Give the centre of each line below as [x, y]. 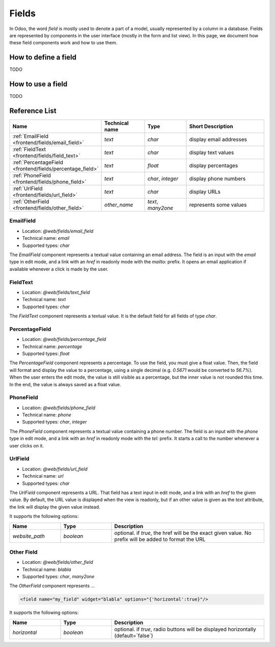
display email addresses [218, 139]
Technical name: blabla [47, 569]
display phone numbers [217, 179]
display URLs [205, 192]
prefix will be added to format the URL [160, 539]
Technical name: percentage [52, 346]
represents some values [218, 205]
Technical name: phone [47, 415]
